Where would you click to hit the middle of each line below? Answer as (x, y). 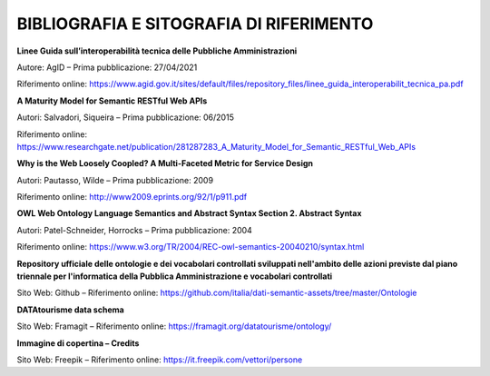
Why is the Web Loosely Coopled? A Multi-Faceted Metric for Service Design (165, 163)
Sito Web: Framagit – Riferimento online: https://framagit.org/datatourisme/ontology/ (174, 326)
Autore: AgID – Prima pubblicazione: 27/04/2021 (107, 67)
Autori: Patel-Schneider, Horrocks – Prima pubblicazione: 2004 (135, 230)
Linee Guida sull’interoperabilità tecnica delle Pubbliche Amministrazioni (157, 51)
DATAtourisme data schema (70, 310)
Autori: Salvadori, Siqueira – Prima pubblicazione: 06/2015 (126, 117)
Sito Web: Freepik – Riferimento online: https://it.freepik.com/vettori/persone (160, 360)
